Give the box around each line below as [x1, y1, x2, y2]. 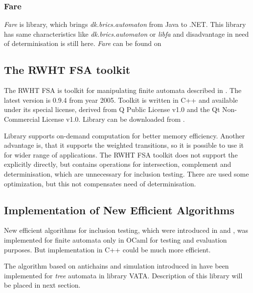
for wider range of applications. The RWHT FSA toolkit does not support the [4, 149, 238, 159]
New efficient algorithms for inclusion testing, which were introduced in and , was [4, 225, 249, 235]
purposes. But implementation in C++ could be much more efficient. [4, 244, 211, 254]
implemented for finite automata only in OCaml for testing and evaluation [4, 234, 227, 245]
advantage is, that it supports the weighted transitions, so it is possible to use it [4, 140, 244, 150]
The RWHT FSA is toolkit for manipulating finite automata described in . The [4, 85, 242, 95]
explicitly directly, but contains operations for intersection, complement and [4, 159, 231, 169]
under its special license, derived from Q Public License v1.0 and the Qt [4, 104, 220, 114]
